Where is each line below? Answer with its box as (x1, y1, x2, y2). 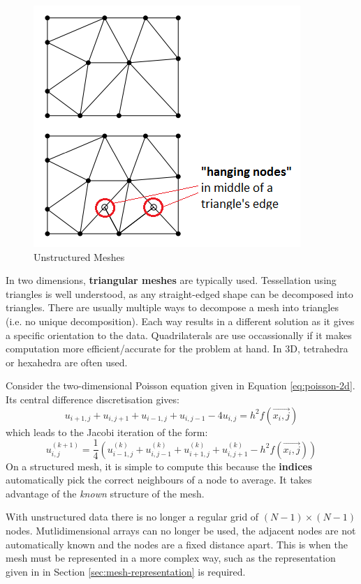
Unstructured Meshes (34, 249, 125, 264)
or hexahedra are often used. (6, 354, 128, 369)
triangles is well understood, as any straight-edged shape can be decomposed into (6, 286, 353, 301)
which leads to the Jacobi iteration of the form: (6, 424, 208, 439)
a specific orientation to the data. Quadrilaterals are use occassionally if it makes (6, 327, 352, 342)
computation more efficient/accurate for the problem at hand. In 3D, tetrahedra (6, 341, 348, 356)
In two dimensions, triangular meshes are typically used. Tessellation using (6, 273, 337, 287)
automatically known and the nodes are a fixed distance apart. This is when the (6, 537, 348, 551)
